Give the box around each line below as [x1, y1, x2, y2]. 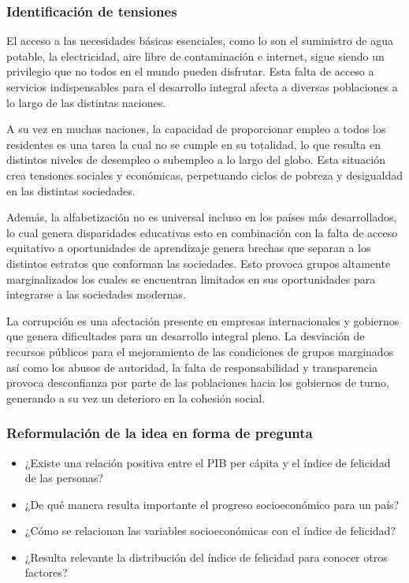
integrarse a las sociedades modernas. [6, 286, 186, 303]
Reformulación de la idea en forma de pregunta [6, 423, 313, 443]
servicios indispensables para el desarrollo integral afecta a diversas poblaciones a [6, 79, 398, 95]
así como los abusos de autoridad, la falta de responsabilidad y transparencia [6, 358, 377, 375]
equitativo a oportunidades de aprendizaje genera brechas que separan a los [6, 240, 371, 256]
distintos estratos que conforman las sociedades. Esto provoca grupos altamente [6, 254, 391, 271]
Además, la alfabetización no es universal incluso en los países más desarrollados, [6, 209, 397, 225]
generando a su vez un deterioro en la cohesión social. [6, 389, 266, 406]
